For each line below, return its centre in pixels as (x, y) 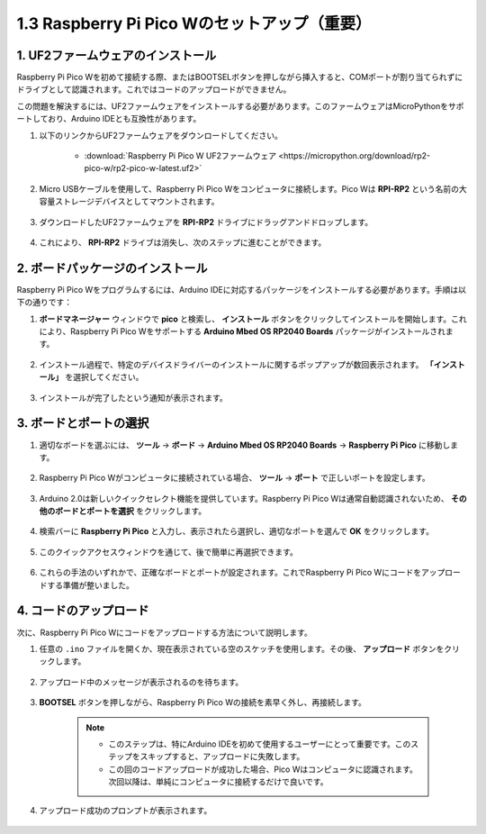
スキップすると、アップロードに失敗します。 (222, 757)
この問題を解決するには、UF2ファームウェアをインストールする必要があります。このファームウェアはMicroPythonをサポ (240, 106)
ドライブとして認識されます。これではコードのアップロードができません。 (154, 89)
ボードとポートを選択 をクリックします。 (130, 511)
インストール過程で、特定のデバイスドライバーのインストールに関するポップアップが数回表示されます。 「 (236, 364)
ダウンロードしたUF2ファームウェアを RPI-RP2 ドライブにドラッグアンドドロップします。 (206, 222)
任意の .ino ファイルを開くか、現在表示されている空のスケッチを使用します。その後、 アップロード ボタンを (242, 648)
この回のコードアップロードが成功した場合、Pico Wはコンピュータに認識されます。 (263, 769)
